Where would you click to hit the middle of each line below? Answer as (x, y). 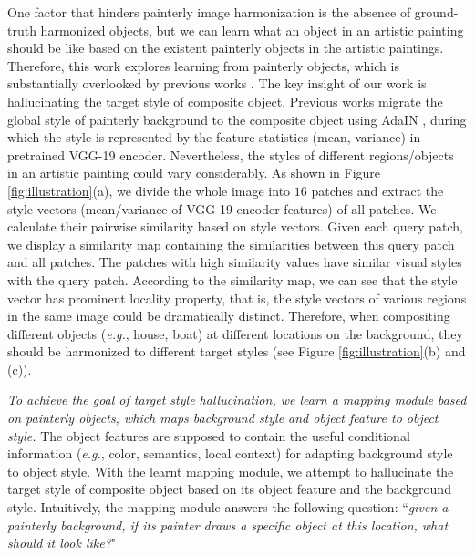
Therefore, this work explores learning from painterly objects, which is (203, 65)
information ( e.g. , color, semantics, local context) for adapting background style (230, 453)
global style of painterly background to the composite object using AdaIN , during (237, 119)
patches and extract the (377, 190)
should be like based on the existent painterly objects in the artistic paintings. (226, 48)
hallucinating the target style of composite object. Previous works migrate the (225, 101)
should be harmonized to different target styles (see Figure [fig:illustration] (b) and (237, 351)
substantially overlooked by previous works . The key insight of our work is (217, 83)
